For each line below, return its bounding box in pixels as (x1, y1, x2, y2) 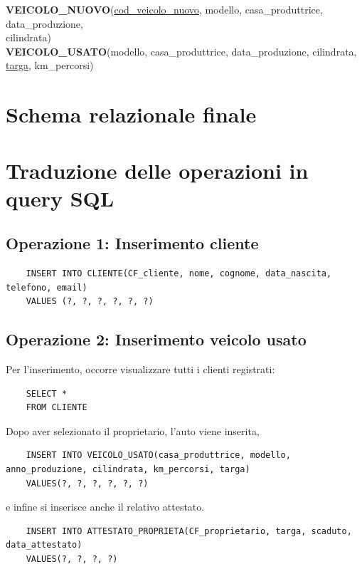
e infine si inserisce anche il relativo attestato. (6, 499, 205, 514)
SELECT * (26, 388, 67, 399)
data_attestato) (6, 540, 82, 550)
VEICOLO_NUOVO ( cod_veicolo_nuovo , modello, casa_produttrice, (6, 2, 323, 16)
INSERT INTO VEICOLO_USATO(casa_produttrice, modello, (26, 450, 291, 461)
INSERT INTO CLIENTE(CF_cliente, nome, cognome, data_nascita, (26, 268, 332, 279)
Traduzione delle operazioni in (6, 155, 309, 184)
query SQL (6, 183, 115, 212)
